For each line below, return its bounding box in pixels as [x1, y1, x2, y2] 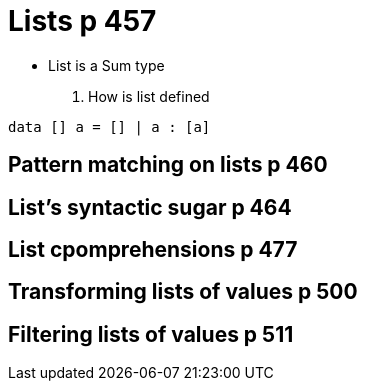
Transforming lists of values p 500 [8, 279, 358, 305]
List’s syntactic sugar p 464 [8, 194, 292, 220]
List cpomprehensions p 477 [8, 237, 298, 263]
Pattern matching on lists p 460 [8, 152, 328, 178]
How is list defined [88, 87, 210, 105]
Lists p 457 [8, 4, 157, 38]
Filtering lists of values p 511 [8, 321, 294, 347]
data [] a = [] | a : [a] [8, 118, 211, 135]
